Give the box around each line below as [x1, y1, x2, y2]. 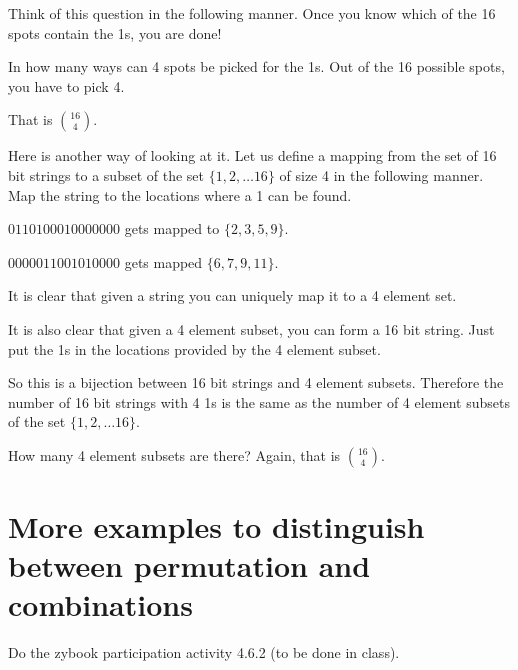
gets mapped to [124, 218, 220, 239]
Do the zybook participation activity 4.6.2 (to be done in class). [8, 642, 400, 663]
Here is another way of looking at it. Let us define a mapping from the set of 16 [8, 145, 497, 166]
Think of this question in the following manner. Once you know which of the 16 [8, 3, 496, 23]
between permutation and [8, 545, 371, 586]
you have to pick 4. [8, 75, 125, 96]
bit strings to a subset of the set [8, 164, 205, 185]
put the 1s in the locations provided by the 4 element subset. [8, 338, 381, 359]
